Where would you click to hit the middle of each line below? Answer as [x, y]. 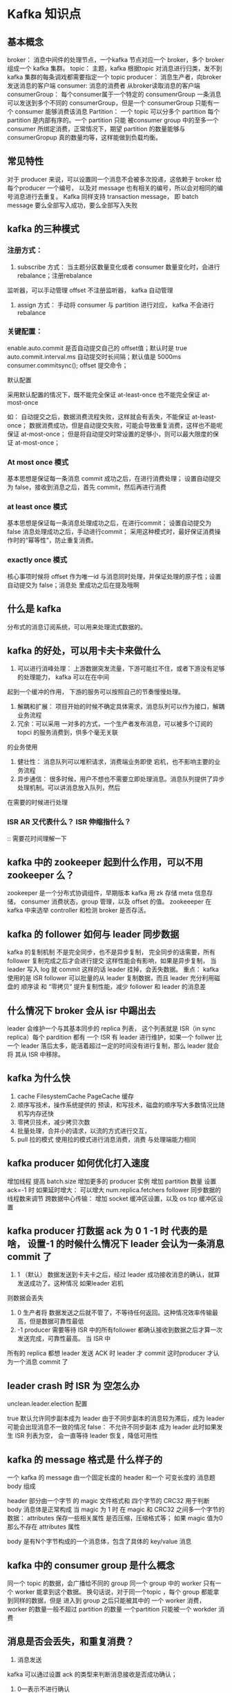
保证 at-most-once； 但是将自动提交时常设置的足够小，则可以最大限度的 [110, 434]
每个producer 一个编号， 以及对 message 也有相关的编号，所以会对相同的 [112, 188]
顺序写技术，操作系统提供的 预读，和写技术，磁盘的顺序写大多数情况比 [118, 1104]
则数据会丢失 [25, 1298]
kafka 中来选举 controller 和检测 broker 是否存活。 [78, 910]
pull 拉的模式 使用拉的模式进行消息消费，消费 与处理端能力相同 [107, 1139]
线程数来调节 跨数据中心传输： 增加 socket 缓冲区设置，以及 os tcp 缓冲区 [112, 1198]
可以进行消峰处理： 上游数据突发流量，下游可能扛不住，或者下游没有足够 [121, 669]
